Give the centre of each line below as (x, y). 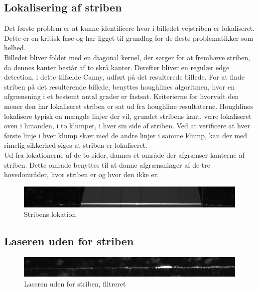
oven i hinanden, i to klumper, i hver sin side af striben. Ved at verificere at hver (127, 126)
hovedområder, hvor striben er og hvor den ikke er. (82, 174)
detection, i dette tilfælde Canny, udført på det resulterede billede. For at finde (125, 77)
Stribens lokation (50, 214)
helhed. (15, 48)
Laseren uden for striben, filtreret (75, 283)
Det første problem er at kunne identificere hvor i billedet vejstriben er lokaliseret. (129, 28)
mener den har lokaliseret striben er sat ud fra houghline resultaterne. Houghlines (129, 106)
